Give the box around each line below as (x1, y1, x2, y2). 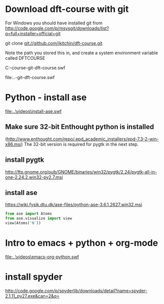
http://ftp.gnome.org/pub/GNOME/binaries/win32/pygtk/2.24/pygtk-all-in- (5, 169, 158, 175)
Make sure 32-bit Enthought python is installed (5, 123, 154, 131)
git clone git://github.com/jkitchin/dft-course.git (5, 40, 103, 46)
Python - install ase (5, 92, 87, 103)
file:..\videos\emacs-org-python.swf (5, 254, 80, 260)
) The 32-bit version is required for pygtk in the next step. (21, 141, 139, 147)
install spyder (5, 271, 63, 283)
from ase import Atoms (5, 211, 52, 216)
